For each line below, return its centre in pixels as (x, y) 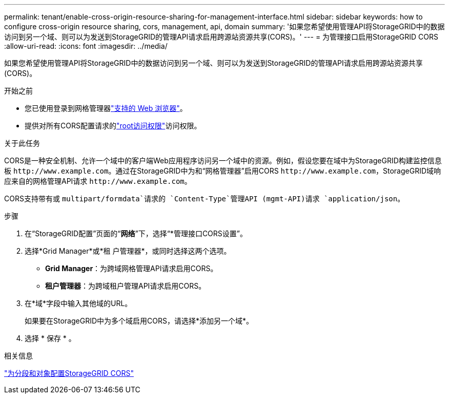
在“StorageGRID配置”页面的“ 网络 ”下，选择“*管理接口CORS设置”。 (136, 233)
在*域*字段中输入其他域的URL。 (78, 303)
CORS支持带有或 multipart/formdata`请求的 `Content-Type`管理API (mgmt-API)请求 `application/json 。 (205, 198)
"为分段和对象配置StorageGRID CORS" (69, 373)
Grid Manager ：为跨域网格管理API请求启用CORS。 (131, 268)
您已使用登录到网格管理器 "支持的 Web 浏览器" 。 (106, 108)
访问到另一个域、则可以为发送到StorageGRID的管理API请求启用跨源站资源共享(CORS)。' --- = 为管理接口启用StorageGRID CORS (221, 37)
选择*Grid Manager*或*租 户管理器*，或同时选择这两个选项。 (128, 251)
